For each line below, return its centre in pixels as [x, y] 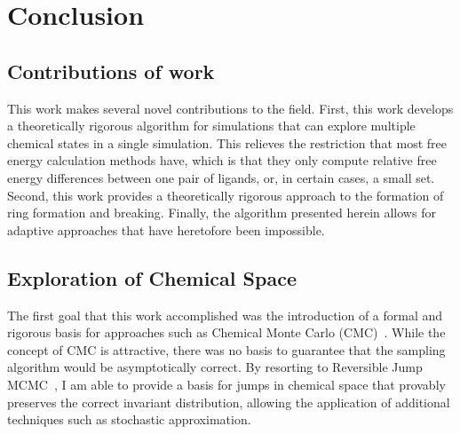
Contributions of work [111, 71]
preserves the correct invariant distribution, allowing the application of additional [229, 402]
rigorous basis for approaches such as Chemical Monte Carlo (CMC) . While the [226, 332]
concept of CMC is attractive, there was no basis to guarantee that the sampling [226, 349]
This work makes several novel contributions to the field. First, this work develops [230, 108]
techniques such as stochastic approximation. [129, 419]
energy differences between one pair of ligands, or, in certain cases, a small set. [221, 177]
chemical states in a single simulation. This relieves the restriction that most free [227, 142]
